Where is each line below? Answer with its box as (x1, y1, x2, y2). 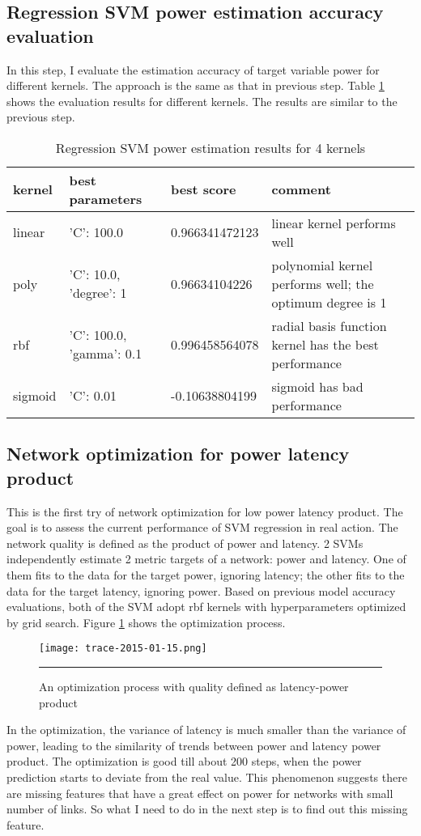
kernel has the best (271, 334, 379, 354)
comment (271, 180, 331, 199)
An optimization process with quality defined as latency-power (39, 677, 349, 694)
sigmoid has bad (271, 376, 364, 396)
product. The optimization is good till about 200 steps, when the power (6, 753, 362, 770)
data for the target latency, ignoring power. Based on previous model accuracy (6, 582, 396, 599)
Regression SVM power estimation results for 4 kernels (55, 138, 366, 157)
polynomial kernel (271, 255, 373, 274)
